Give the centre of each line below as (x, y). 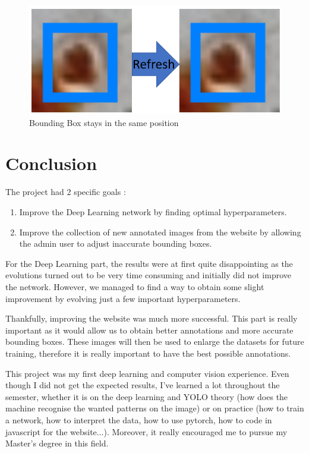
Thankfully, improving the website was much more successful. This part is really (152, 318)
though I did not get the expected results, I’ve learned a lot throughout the (143, 385)
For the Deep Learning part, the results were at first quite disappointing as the (149, 263)
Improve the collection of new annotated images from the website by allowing (160, 232)
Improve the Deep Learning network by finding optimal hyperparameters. (153, 212)
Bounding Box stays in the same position (104, 122)
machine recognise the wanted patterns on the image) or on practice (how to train (155, 408)
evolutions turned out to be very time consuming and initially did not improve (148, 275)
